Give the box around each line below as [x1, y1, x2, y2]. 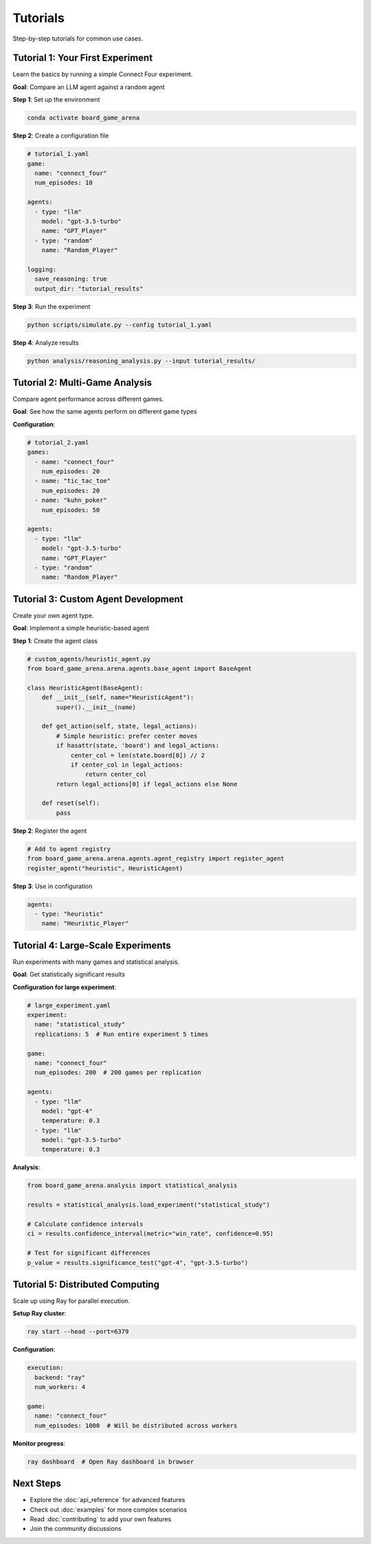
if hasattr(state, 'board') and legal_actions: [56, 742, 220, 749]
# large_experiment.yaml [27, 1001, 111, 1009]
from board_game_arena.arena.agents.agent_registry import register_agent [27, 854, 285, 863]
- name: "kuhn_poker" [34, 496, 108, 505]
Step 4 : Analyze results [12, 338, 79, 346]
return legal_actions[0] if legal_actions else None [56, 780, 238, 788]
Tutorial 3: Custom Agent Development [12, 593, 183, 605]
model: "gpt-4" [41, 1107, 93, 1115]
